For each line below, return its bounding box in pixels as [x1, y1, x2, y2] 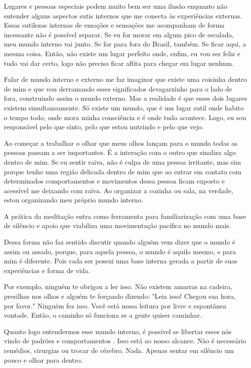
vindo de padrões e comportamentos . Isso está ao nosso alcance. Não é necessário [4, 336, 246, 346]
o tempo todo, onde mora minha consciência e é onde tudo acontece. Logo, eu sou [4, 112, 246, 122]
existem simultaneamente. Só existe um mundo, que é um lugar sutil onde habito [4, 102, 244, 112]
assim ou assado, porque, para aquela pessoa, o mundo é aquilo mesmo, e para [4, 246, 236, 256]
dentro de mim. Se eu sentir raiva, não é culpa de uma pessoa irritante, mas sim [4, 156, 241, 167]
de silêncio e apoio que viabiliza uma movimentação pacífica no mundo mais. [4, 220, 231, 230]
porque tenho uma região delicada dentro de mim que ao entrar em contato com [4, 166, 241, 176]
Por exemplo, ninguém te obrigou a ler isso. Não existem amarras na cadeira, [4, 281, 233, 291]
